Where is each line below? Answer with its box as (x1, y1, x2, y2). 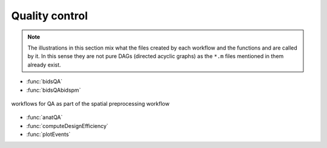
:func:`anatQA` (26, 114, 63, 121)
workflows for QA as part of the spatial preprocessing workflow (11, 100, 170, 107)
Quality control (11, 9, 88, 22)
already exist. (27, 61, 61, 68)
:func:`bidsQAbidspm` (26, 86, 81, 94)
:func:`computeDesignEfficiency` (26, 122, 108, 129)
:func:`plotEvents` (26, 130, 71, 138)
